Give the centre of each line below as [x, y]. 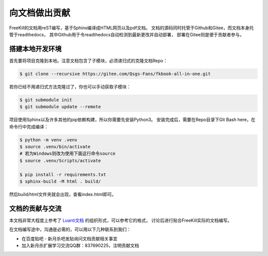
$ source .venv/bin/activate [55, 147]
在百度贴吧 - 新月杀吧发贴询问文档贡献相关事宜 [69, 239]
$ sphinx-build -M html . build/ [60, 181]
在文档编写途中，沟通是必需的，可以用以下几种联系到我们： [70, 229]
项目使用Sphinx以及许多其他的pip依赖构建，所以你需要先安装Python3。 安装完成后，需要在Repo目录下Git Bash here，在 [132, 120]
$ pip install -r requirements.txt [63, 174]
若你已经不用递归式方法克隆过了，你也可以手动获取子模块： [70, 86]
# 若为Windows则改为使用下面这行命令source [68, 154]
